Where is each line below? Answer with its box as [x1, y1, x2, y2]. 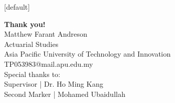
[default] [4, 2, 30, 12]
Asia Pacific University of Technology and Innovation [4, 48, 171, 59]
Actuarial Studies [4, 38, 58, 49]
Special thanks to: [4, 68, 60, 79]
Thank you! [4, 18, 46, 29]
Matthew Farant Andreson [4, 29, 87, 39]
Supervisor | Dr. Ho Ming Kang [4, 79, 103, 89]
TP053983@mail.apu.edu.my [4, 58, 93, 69]
